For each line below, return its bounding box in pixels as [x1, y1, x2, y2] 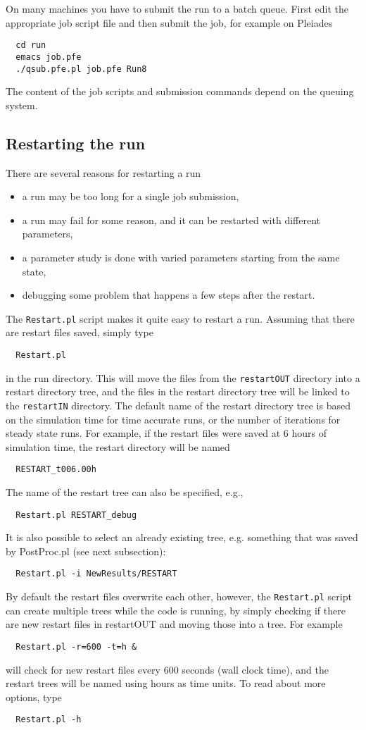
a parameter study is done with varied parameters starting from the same [22, 249, 340, 264]
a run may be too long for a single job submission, [22, 189, 239, 204]
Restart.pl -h [15, 714, 82, 725]
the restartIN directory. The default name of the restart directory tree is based [6, 397, 351, 412]
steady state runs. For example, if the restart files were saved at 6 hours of [6, 426, 327, 440]
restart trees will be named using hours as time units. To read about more [6, 676, 326, 691]
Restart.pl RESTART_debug [15, 509, 137, 520]
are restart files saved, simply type [6, 325, 154, 340]
